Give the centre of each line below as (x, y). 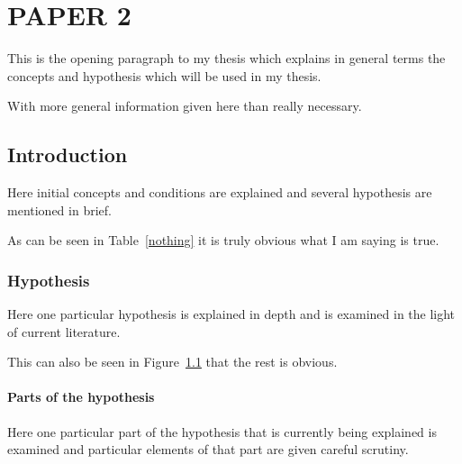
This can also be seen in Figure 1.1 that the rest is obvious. (172, 362)
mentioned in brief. (59, 209)
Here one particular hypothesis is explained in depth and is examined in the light (231, 314)
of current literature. (64, 331)
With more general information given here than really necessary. (185, 106)
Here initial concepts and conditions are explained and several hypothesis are (220, 192)
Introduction (68, 155)
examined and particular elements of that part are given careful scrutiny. (208, 449)
